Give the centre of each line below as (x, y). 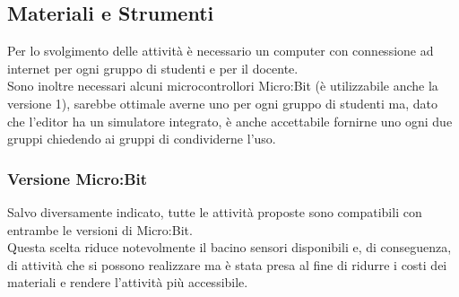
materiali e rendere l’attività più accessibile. (128, 282)
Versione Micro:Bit (78, 178)
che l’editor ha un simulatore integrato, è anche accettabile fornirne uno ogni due (230, 121)
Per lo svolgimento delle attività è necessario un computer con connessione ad (221, 51)
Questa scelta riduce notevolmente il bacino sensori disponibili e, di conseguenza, (229, 247)
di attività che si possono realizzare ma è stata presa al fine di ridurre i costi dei (227, 264)
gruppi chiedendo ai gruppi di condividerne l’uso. (142, 139)
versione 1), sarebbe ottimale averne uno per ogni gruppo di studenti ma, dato (222, 103)
